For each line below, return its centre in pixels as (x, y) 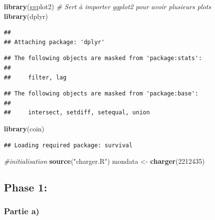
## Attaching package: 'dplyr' (54, 42)
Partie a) (22, 211)
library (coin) (24, 128)
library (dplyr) (26, 16)
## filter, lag (35, 77)
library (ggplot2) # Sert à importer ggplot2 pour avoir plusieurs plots (107, 6)
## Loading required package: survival (68, 145)
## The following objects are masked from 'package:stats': (103, 58)
